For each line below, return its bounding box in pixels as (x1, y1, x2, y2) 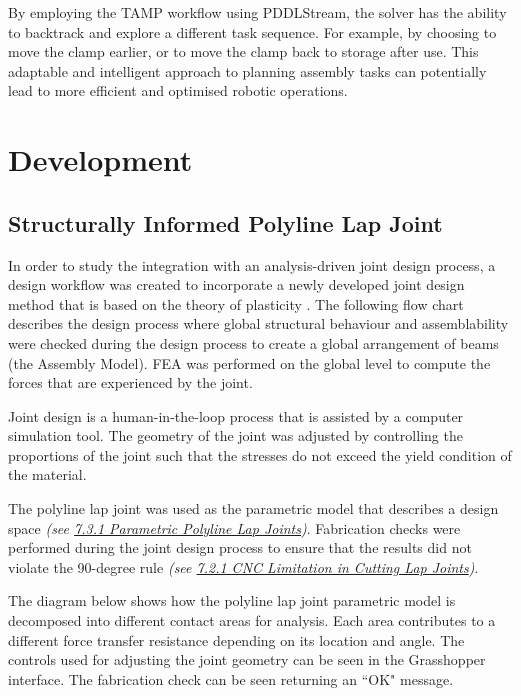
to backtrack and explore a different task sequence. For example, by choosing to (8, 21, 497, 42)
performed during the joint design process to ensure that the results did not (8, 537, 472, 558)
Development (8, 139, 193, 180)
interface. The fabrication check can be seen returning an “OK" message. (8, 668, 454, 689)
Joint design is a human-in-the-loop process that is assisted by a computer (8, 405, 464, 426)
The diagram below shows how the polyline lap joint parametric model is (8, 590, 456, 611)
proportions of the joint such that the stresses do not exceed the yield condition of (8, 444, 512, 465)
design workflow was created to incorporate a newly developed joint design (8, 274, 465, 295)
